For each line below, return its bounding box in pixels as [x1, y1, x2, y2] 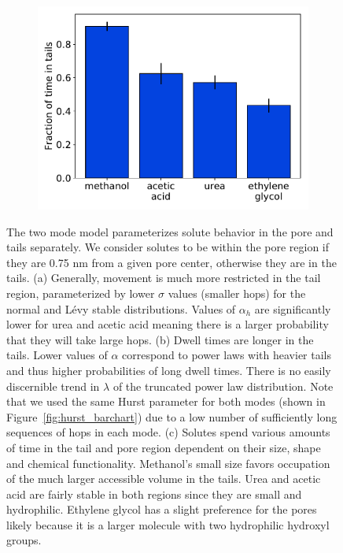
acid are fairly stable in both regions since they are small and [6, 485, 302, 502]
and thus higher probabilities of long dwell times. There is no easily [6, 362, 331, 378]
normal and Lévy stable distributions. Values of [6, 300, 236, 317]
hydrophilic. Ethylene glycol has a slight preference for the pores [6, 501, 317, 518]
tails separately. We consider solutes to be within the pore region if [6, 239, 330, 255]
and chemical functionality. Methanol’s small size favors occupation [6, 455, 330, 471]
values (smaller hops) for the [168, 284, 306, 301]
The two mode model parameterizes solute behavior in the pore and [6, 223, 334, 239]
